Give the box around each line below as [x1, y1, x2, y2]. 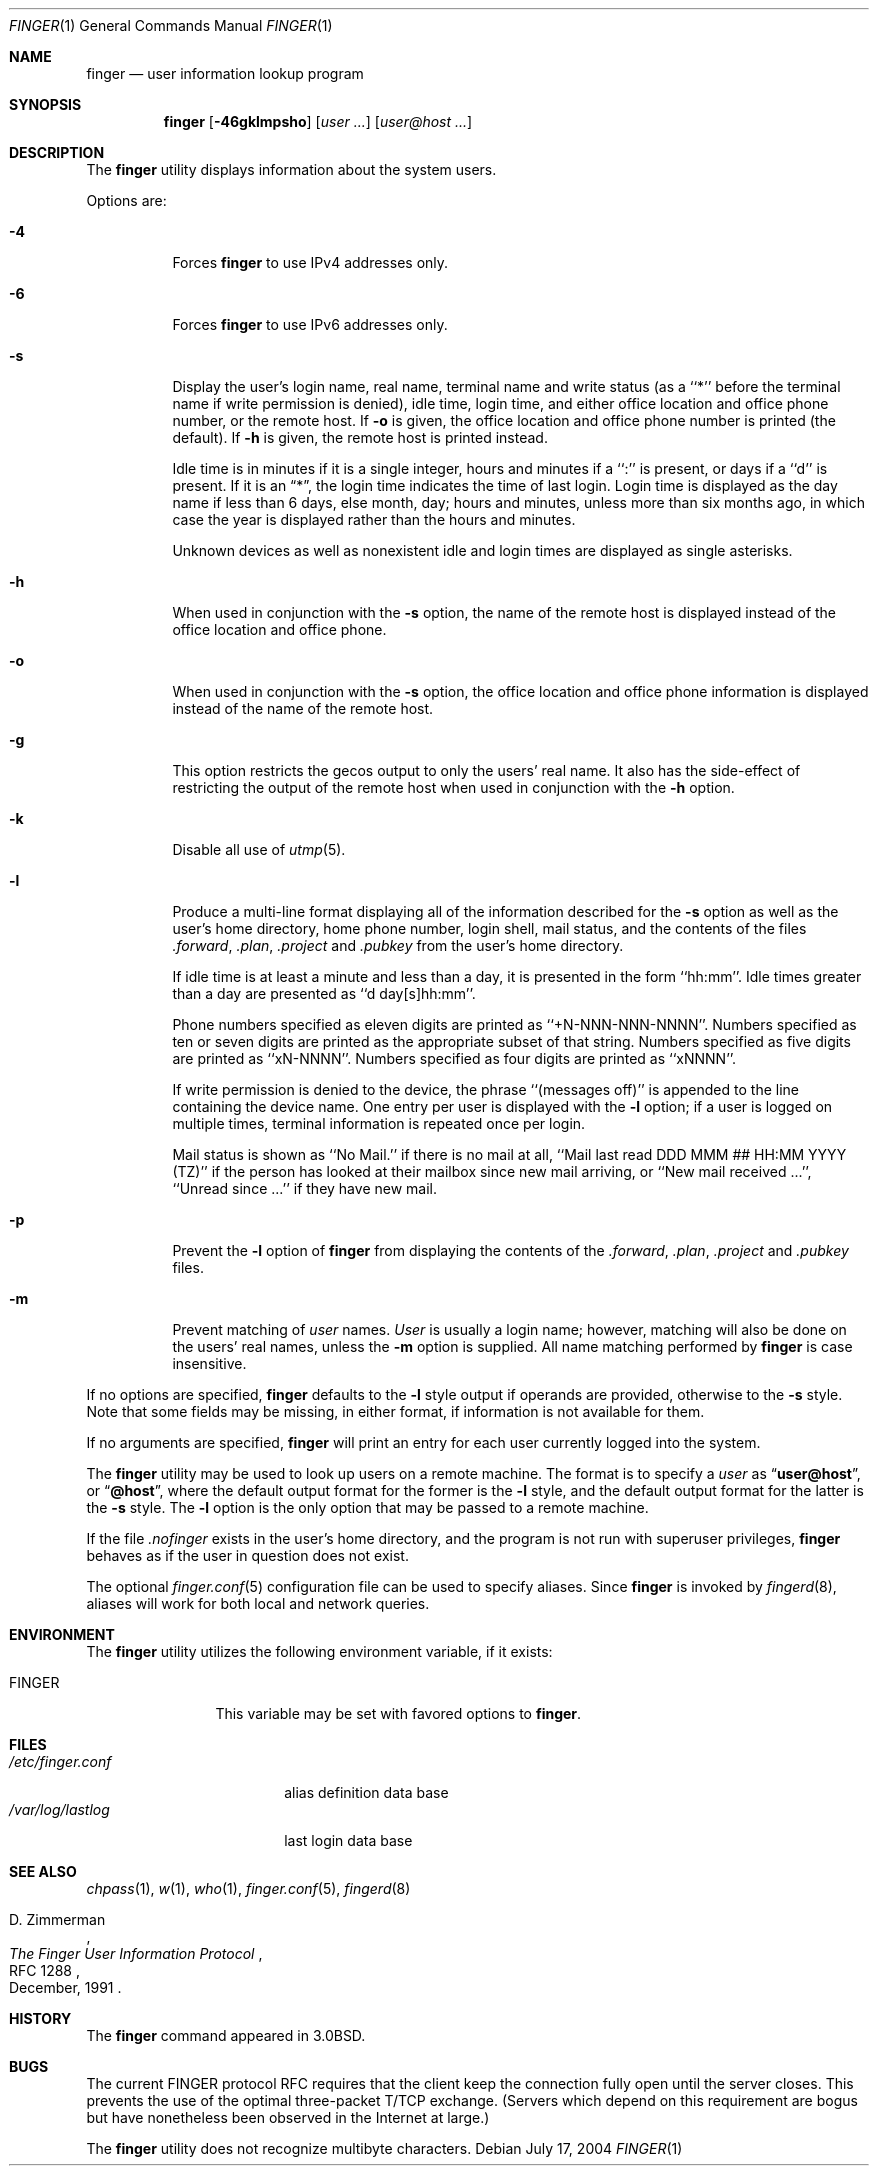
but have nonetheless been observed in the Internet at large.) [86, 2109, 490, 2126]
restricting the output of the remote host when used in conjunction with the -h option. [172, 779, 735, 796]
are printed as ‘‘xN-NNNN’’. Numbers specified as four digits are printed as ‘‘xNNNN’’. [172, 1050, 737, 1067]
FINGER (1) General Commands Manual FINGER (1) [9, 17, 333, 34]
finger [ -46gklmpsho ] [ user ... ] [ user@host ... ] [163, 113, 473, 130]
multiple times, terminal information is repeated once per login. [172, 1115, 586, 1132]
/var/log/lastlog [9, 1801, 110, 1818]
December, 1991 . [9, 1979, 122, 1996]
